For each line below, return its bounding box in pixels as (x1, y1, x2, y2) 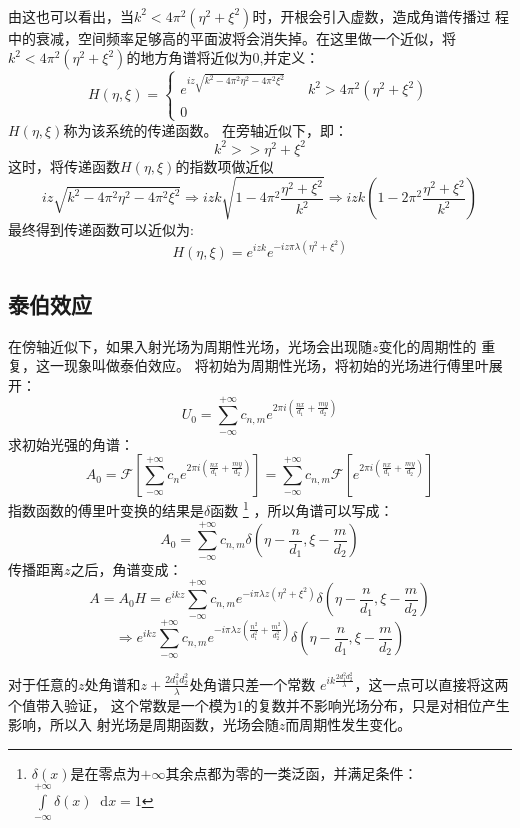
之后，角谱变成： (70, 558, 183, 579)
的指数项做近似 (175, 155, 274, 176)
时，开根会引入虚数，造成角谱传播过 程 (252, 5, 510, 26)
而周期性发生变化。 (285, 714, 412, 735)
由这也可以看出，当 (8, 5, 134, 26)
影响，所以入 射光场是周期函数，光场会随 (8, 714, 279, 735)
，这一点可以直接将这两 (354, 673, 509, 694)
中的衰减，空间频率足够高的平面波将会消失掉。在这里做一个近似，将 (8, 27, 456, 48)
